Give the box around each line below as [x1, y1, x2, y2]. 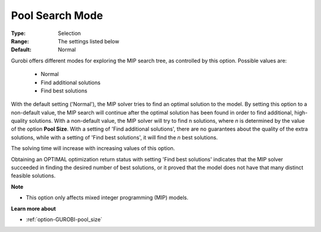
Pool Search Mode [11, 9, 103, 22]
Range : [11, 37, 29, 45]
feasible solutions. [11, 172, 56, 179]
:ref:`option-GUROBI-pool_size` [26, 215, 103, 223]
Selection [58, 30, 81, 37]
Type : [11, 30, 26, 37]
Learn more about [11, 205, 56, 212]
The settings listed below [58, 37, 119, 45]
